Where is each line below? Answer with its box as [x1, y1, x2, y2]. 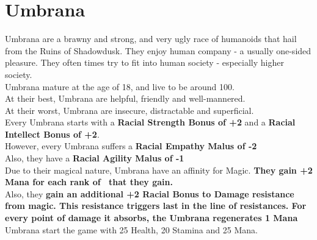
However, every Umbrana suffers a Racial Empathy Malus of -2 [5, 139, 257, 152]
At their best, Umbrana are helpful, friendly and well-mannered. [5, 92, 246, 105]
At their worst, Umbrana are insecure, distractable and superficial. [5, 104, 254, 116]
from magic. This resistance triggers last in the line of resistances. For [5, 199, 307, 212]
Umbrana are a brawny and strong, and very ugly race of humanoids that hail [5, 32, 297, 45]
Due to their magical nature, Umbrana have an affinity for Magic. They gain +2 [5, 163, 313, 176]
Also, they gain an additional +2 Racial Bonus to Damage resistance [5, 187, 294, 200]
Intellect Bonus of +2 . [5, 127, 100, 140]
